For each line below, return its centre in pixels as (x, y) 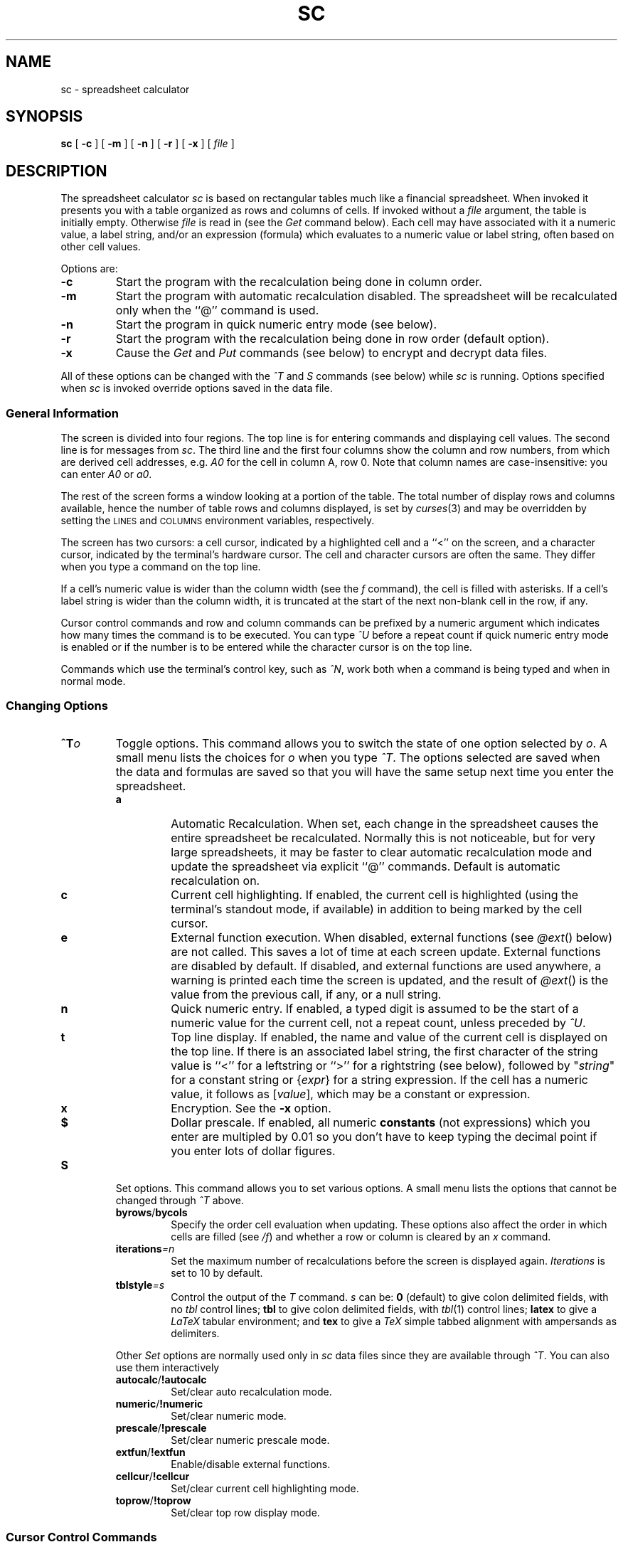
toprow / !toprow (153, 1500)
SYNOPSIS (44, 117)
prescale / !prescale (161, 1428)
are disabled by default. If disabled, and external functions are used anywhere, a (386, 966)
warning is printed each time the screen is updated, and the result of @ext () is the (390, 980)
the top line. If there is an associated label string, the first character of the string (384, 1051)
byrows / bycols (151, 1212)
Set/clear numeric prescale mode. (250, 1440)
